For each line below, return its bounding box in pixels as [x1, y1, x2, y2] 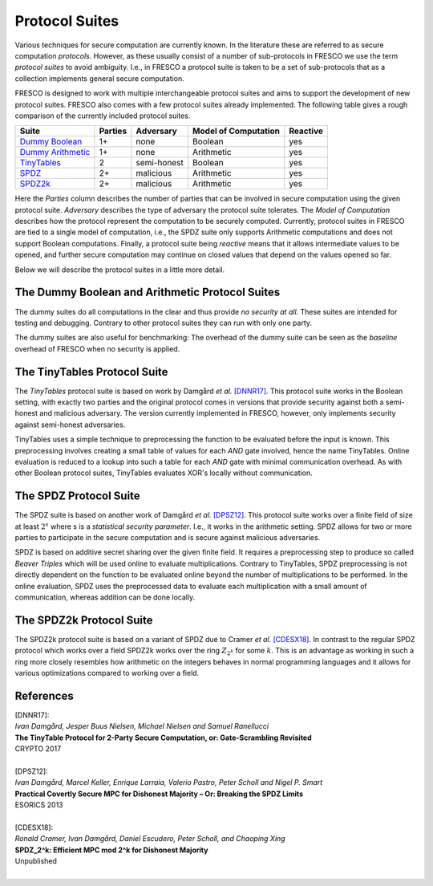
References [14, 689, 74, 702]
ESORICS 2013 [14, 800, 63, 810]
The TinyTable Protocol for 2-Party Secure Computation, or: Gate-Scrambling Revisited [14, 733, 312, 742]
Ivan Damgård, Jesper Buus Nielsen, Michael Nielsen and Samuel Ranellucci [14, 721, 269, 731]
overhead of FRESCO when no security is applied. [14, 343, 180, 353]
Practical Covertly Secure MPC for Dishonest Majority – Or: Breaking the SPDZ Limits [14, 789, 304, 799]
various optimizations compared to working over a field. [14, 669, 200, 678]
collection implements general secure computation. [14, 73, 184, 83]
